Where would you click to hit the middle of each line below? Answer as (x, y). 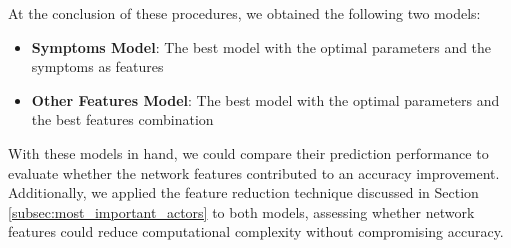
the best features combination (122, 119)
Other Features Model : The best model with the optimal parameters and (265, 99)
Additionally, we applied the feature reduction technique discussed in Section (243, 192)
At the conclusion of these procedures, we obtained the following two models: (244, 13)
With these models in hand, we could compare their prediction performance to (248, 152)
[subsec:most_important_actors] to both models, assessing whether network (241, 211)
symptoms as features (97, 66)
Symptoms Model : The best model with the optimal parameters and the (261, 46)
